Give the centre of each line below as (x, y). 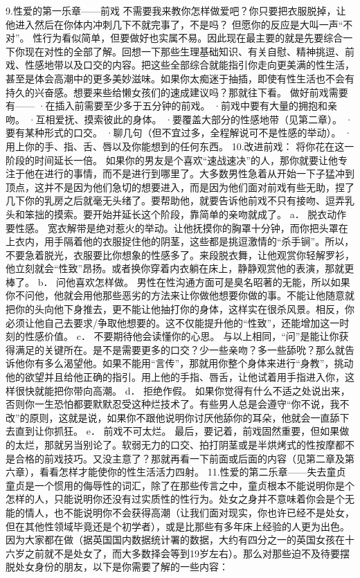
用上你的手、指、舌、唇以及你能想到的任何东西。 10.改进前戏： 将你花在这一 (180, 146)
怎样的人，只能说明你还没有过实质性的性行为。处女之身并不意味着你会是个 (175, 499)
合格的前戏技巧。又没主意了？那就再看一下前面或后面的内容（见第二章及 (180, 458)
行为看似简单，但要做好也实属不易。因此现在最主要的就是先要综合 (193, 38)
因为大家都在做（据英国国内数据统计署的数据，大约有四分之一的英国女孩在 (175, 540)
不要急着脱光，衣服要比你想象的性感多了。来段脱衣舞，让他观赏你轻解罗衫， (180, 254)
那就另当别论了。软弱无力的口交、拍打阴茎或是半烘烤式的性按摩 (189, 444)
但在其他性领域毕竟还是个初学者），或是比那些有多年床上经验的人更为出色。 (178, 526)
